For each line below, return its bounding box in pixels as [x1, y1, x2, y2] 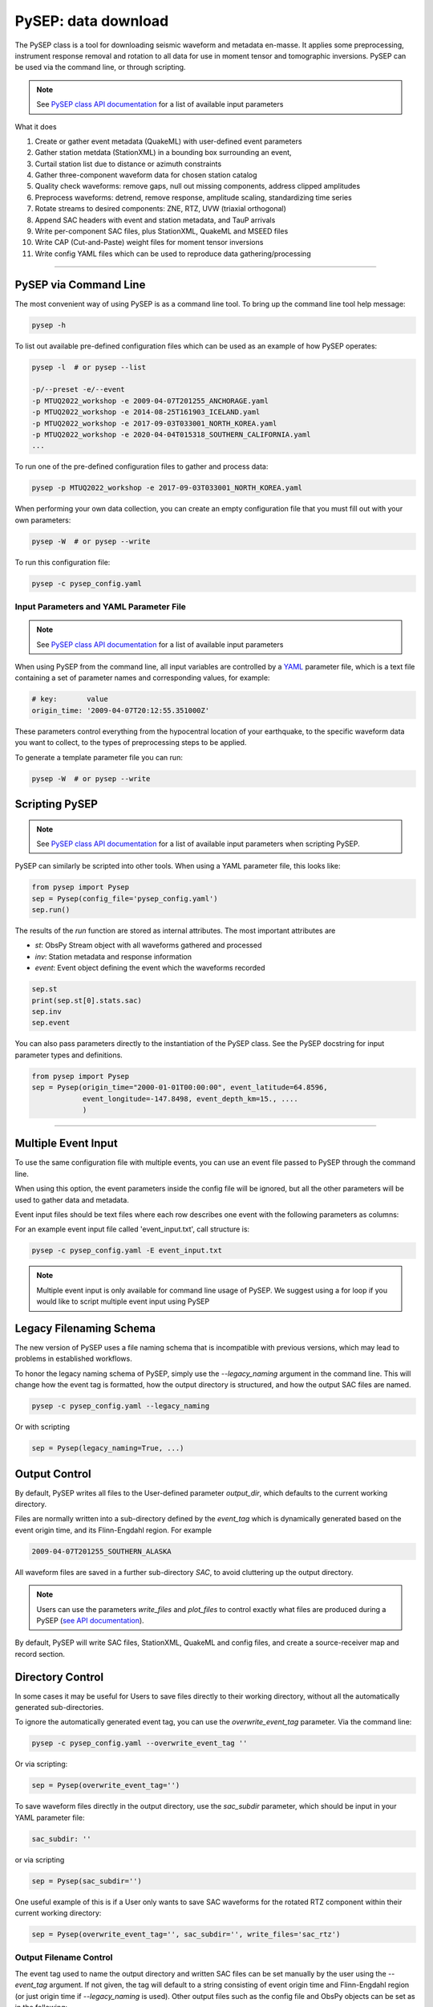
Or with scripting [14, 1422, 71, 1432]
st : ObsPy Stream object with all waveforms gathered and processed [34, 940, 262, 951]
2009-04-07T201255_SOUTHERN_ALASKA [31, 1546, 172, 1556]
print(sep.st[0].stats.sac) [31, 995, 142, 1005]
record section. [14, 1649, 66, 1659]
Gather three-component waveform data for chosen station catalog [34, 170, 257, 180]
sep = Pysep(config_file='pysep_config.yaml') [31, 894, 218, 903]
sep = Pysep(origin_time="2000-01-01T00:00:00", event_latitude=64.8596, [31, 1083, 328, 1092]
